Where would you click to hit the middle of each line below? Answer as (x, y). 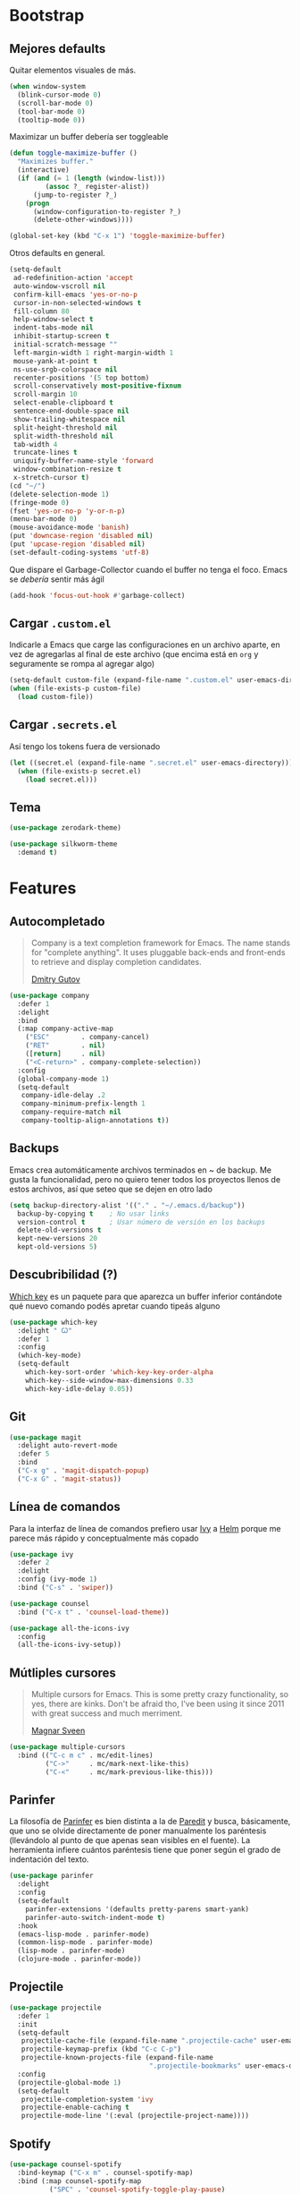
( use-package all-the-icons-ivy (69, 1628)
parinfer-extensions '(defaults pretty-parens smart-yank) (137, 1909)
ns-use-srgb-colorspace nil (65, 369)
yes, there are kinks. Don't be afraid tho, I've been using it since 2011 (158, 1704)
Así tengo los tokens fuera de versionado (85, 746)
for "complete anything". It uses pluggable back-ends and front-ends (158, 952)
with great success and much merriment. (107, 1713)
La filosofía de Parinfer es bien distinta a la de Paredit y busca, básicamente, (150, 1822)
